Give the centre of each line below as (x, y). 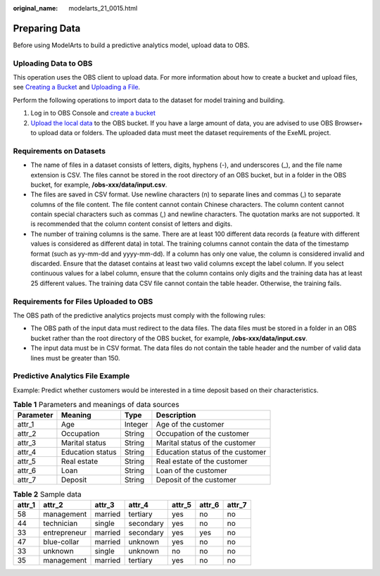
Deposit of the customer (196, 480)
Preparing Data (47, 28)
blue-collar (61, 541)
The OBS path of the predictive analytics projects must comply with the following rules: (139, 315)
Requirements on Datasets (59, 151)
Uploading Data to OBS (53, 63)
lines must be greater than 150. (75, 358)
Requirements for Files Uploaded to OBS (83, 301)
